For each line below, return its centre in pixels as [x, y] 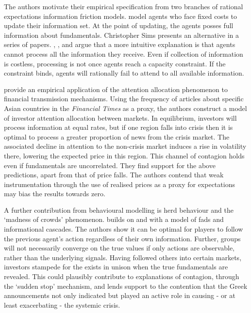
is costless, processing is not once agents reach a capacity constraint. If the [115, 63]
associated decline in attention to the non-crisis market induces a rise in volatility [125, 146]
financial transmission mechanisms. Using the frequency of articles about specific [124, 99]
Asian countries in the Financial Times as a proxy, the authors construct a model [125, 108]
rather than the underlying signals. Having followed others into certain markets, [123, 257]
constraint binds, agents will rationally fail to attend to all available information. [124, 73]
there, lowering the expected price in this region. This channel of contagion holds [124, 155]
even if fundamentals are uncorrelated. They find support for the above [110, 165]
